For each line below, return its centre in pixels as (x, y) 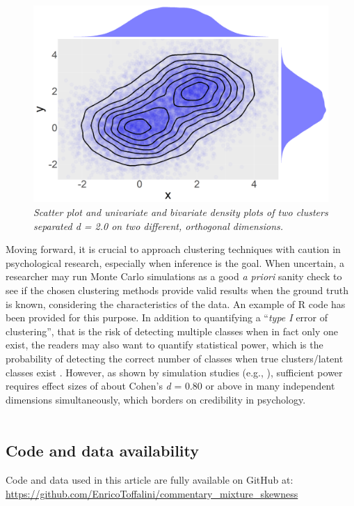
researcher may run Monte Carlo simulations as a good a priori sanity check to (174, 276)
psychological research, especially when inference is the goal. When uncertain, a (175, 262)
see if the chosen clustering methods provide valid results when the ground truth (177, 290)
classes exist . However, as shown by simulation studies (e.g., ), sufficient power (174, 372)
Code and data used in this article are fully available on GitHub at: (150, 480)
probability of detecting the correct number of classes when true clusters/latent (175, 358)
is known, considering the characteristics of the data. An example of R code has (176, 304)
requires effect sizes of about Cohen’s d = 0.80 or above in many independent (170, 386)
